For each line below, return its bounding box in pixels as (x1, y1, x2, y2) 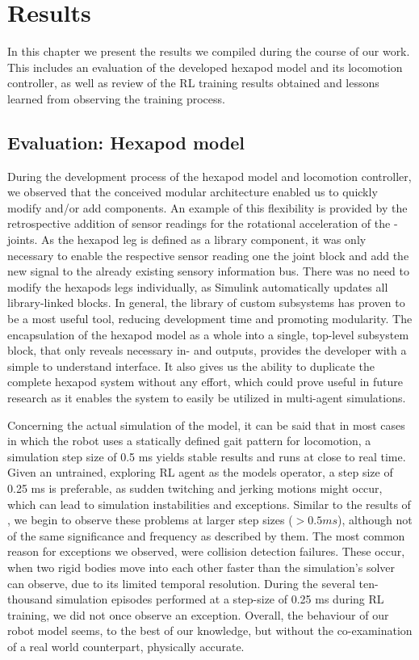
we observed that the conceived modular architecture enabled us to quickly (7, 183, 378, 200)
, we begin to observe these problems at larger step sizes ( (7, 511, 293, 528)
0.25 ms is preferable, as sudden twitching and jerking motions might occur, (7, 479, 383, 496)
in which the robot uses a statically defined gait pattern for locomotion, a (7, 432, 371, 449)
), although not (337, 511, 413, 528)
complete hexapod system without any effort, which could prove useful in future (7, 373, 403, 390)
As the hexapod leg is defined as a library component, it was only (41, 231, 367, 248)
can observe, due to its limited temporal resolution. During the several (7, 574, 355, 591)
